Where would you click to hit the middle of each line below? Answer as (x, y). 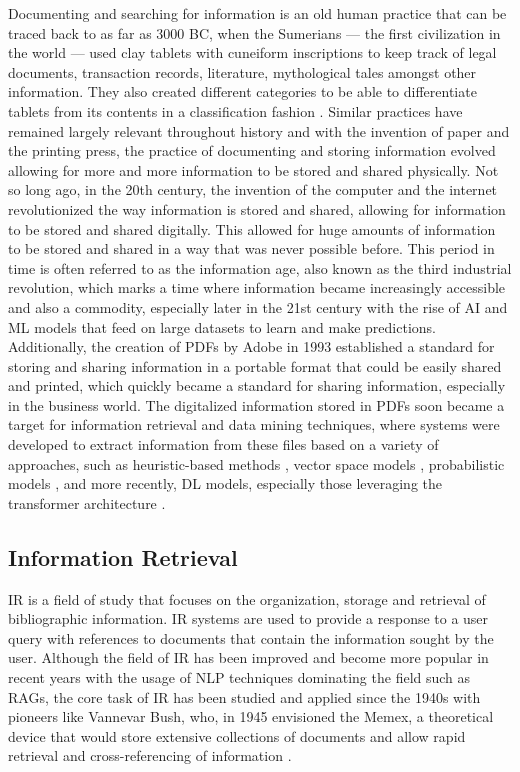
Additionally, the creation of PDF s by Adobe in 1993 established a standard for (251, 346)
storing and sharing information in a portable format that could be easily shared (255, 365)
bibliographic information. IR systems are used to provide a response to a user (248, 618)
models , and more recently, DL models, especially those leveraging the (225, 483)
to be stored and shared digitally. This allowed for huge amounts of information (252, 228)
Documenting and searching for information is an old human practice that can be (257, 13)
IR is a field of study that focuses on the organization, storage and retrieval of (247, 598)
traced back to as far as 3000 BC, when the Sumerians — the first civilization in (254, 32)
